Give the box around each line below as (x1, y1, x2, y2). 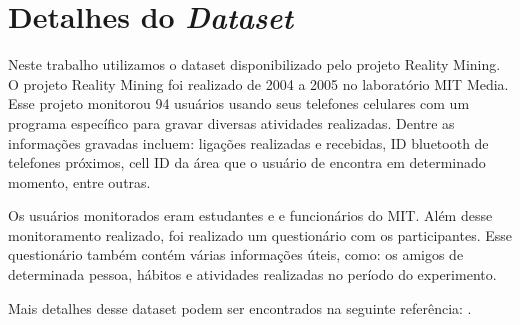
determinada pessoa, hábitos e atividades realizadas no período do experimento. (8, 264, 497, 285)
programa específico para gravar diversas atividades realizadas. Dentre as (8, 112, 455, 133)
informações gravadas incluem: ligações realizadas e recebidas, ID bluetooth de (8, 132, 489, 153)
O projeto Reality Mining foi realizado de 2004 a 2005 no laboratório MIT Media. (8, 73, 509, 94)
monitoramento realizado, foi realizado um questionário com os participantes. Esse (8, 224, 512, 245)
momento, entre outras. (8, 171, 151, 192)
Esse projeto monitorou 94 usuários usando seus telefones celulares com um (8, 93, 470, 114)
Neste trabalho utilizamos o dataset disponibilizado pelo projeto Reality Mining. (8, 54, 501, 75)
